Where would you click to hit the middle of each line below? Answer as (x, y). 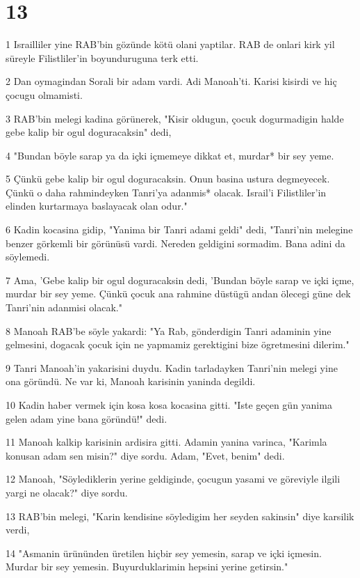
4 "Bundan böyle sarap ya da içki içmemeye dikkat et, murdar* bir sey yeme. (170, 155)
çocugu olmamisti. (44, 94)
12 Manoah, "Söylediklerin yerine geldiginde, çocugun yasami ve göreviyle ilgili (173, 479)
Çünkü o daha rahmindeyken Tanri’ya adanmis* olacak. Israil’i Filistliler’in (166, 192)
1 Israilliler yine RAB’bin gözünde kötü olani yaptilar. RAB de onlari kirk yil (170, 44)
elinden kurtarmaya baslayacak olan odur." (97, 206)
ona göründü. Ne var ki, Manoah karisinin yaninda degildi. (131, 381)
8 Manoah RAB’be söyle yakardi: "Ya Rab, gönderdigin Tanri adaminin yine (169, 330)
